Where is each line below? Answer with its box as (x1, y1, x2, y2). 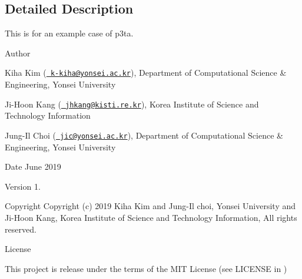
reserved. (5, 223, 36, 235)
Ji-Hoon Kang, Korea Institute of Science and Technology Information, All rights (5, 211, 297, 223)
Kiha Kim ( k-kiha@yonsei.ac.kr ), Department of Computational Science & (5, 66, 287, 79)
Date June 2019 (5, 160, 61, 173)
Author (5, 46, 31, 59)
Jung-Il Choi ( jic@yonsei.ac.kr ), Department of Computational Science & (5, 129, 283, 141)
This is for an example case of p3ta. (5, 27, 134, 39)
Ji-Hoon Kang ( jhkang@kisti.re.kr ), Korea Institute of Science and (5, 98, 259, 110)
